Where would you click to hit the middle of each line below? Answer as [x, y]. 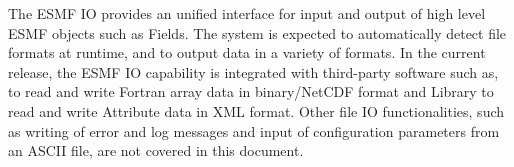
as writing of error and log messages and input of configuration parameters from [254, 130]
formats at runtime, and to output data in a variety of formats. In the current [247, 52]
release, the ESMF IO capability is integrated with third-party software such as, [253, 71]
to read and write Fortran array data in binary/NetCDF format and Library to [251, 91]
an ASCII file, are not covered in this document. [156, 150]
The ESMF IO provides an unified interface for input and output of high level [247, 13]
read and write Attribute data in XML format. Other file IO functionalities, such [256, 110]
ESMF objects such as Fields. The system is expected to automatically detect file [257, 32]
